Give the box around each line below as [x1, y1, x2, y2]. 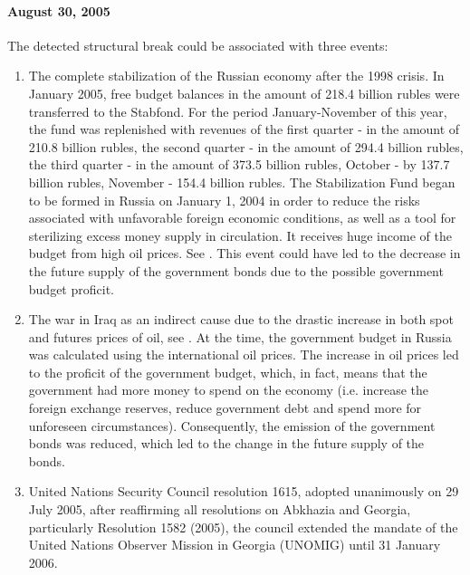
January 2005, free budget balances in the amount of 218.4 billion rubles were [28, 83, 460, 102]
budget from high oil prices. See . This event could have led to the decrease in [28, 244, 461, 263]
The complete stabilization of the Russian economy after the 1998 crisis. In [28, 66, 445, 85]
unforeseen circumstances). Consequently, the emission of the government [28, 416, 436, 435]
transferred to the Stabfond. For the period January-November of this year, [28, 101, 447, 120]
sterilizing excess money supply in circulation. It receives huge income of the [28, 225, 452, 244]
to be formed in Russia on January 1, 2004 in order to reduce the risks [28, 190, 420, 209]
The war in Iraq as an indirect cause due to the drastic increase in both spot [28, 310, 454, 329]
